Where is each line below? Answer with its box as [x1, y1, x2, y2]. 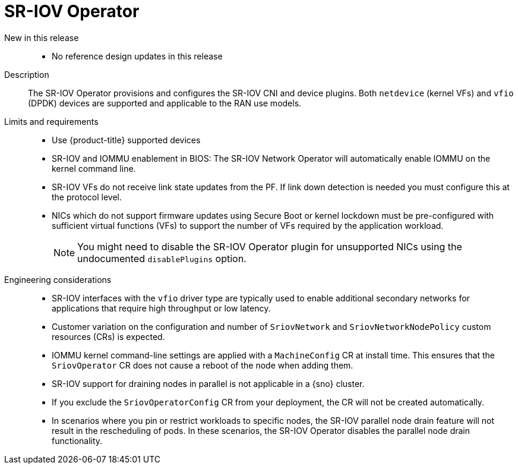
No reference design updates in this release [52, 51, 223, 61]
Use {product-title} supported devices [52, 134, 201, 145]
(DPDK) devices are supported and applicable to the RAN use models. [28, 97, 302, 108]
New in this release [4, 32, 79, 43]
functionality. [52, 435, 103, 446]
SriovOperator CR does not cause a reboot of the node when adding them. [52, 360, 353, 370]
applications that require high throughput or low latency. [52, 303, 271, 313]
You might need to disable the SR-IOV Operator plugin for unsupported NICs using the [77, 240, 462, 253]
